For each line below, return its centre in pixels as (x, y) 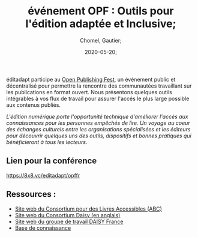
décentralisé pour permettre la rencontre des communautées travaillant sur (99, 86)
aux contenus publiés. (34, 105)
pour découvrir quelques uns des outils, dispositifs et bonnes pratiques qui (99, 136)
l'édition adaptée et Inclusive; (101, 24)
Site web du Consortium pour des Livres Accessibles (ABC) (88, 209)
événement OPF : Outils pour (101, 11)
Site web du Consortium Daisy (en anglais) (67, 215)
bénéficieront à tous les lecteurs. (47, 142)
